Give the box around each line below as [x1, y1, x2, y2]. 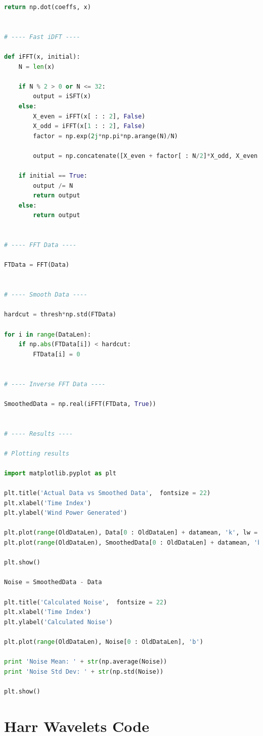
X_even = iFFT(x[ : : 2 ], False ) [33, 112, 146, 120]
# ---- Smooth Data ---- [4, 291, 87, 299]
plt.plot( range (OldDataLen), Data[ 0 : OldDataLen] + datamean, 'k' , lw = [4, 529, 258, 537]
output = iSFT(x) [33, 93, 91, 100]
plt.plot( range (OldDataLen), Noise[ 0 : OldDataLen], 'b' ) [4, 638, 203, 645]
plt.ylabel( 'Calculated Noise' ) [4, 618, 113, 626]
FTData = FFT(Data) [4, 261, 69, 269]
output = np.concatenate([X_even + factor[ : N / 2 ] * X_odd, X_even [33, 152, 258, 159]
